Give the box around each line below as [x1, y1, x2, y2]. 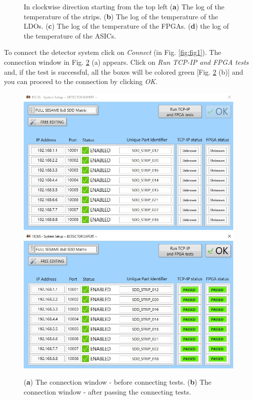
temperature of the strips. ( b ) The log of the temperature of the [24, 11, 218, 21]
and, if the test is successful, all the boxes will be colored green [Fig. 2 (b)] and [4, 66, 244, 77]
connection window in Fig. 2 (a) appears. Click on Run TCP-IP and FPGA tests [4, 56, 249, 67]
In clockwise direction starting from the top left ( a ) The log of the [24, 1, 224, 11]
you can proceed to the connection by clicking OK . [4, 76, 158, 87]
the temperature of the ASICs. [24, 30, 116, 41]
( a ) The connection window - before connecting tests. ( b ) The [24, 377, 211, 387]
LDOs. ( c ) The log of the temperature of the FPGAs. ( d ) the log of [24, 21, 229, 31]
